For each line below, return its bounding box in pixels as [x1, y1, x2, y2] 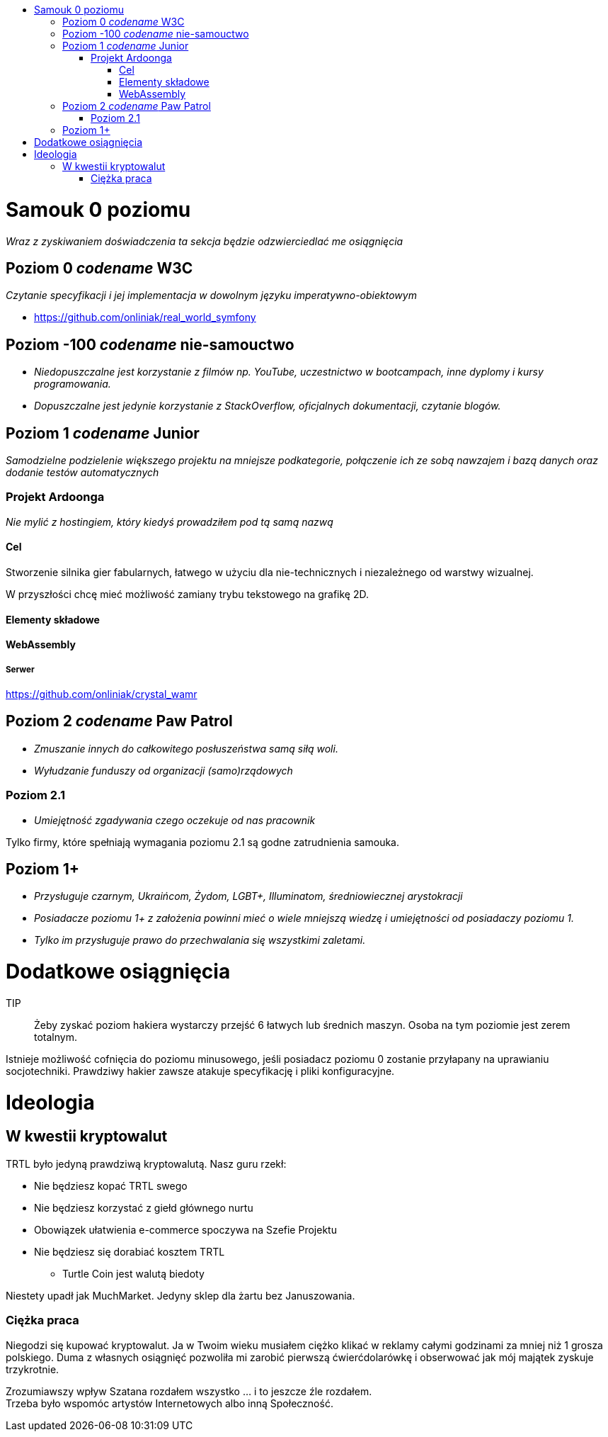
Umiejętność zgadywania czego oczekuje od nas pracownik [34, 813, 316, 826]
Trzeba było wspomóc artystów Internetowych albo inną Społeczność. [6, 1397, 333, 1409]
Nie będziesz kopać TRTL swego [34, 1179, 188, 1192]
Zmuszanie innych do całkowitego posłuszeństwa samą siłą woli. [34, 742, 338, 755]
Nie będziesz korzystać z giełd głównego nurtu [34, 1201, 253, 1214]
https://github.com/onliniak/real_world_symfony [34, 311, 256, 324]
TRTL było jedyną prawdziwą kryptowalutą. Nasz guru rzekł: [6, 1157, 287, 1170]
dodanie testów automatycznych [6, 466, 159, 479]
